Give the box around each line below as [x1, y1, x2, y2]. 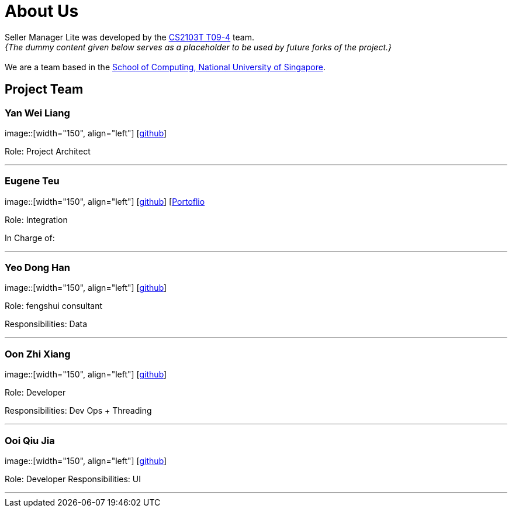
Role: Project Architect [5, 146, 91, 156]
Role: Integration [5, 214, 68, 225]
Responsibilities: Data [5, 319, 88, 329]
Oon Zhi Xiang [5, 348, 71, 360]
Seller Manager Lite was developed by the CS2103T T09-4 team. [5, 32, 255, 42]
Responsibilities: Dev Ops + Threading [5, 406, 152, 416]
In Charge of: [5, 232, 55, 243]
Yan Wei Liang [5, 106, 70, 119]
